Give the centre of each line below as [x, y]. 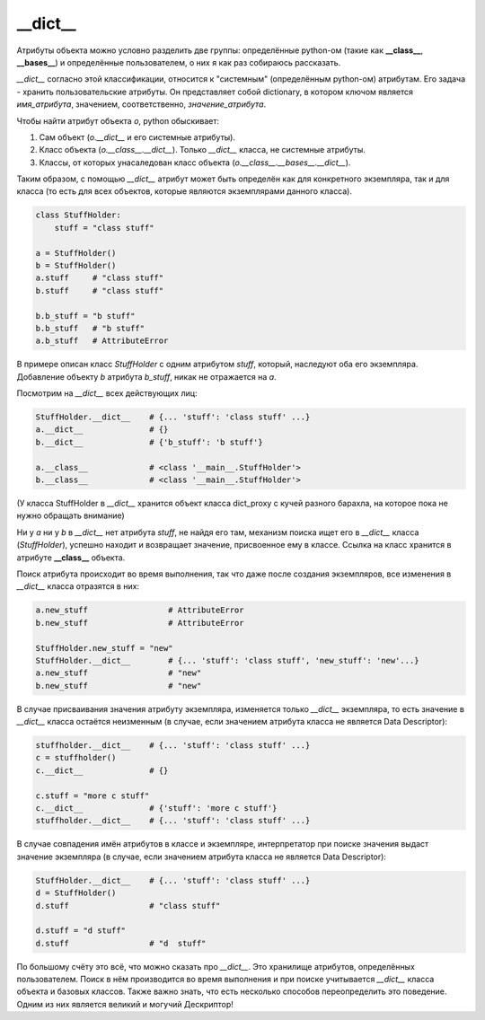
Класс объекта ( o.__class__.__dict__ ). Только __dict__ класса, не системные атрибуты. [202, 150]
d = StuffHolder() [76, 893]
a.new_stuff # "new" [119, 673]
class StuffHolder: [78, 215]
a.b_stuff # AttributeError [102, 341]
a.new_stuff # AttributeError [140, 610]
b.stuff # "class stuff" [100, 290]
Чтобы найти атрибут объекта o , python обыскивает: [118, 120]
